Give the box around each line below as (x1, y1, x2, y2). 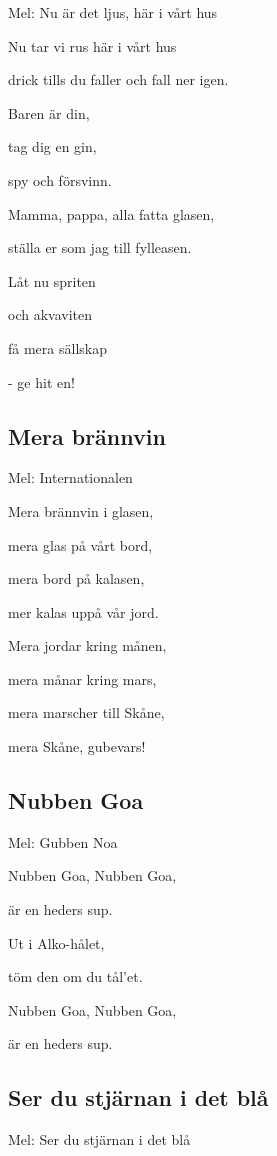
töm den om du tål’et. (8, 966, 143, 987)
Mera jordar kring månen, (8, 635, 167, 656)
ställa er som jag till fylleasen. (8, 237, 192, 258)
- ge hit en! (8, 371, 75, 392)
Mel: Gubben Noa (8, 831, 118, 852)
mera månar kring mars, (8, 668, 157, 689)
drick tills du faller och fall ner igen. (8, 69, 229, 90)
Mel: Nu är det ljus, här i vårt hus (8, 2, 218, 22)
